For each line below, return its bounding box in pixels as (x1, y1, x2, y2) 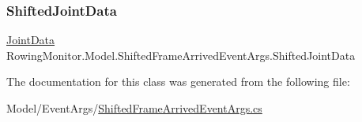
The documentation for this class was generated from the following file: (6, 73, 350, 90)
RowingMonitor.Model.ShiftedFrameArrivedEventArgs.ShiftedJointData (6, 46, 356, 63)
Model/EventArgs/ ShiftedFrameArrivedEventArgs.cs (6, 100, 262, 116)
